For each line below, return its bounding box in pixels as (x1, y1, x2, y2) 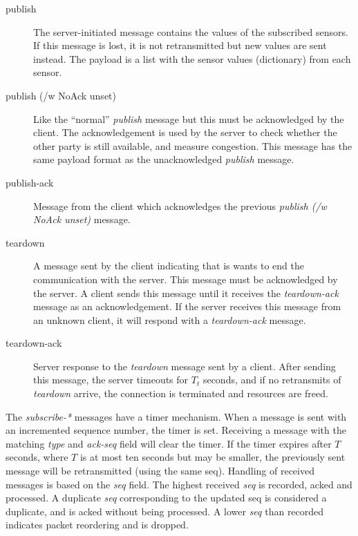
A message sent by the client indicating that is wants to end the (33, 258, 304, 273)
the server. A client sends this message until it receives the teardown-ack (33, 285, 339, 300)
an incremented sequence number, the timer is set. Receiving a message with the (6, 423, 346, 437)
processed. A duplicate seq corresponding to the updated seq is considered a (6, 490, 327, 505)
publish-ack (6, 175, 54, 189)
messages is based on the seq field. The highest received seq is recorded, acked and (6, 477, 352, 491)
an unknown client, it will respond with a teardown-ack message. (33, 312, 306, 327)
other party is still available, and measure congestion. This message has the (33, 138, 352, 153)
